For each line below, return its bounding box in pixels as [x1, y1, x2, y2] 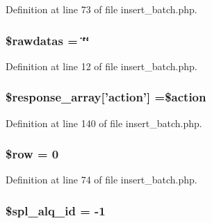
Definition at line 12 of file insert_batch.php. [6, 58, 197, 73]
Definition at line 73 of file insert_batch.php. [6, 2, 197, 16]
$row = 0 [6, 145, 59, 163]
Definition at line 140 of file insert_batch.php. [6, 115, 202, 130]
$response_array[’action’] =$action [6, 88, 206, 106]
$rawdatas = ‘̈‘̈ [6, 31, 90, 49]
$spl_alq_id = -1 [6, 201, 106, 219]
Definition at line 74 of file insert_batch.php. [6, 172, 197, 187]
